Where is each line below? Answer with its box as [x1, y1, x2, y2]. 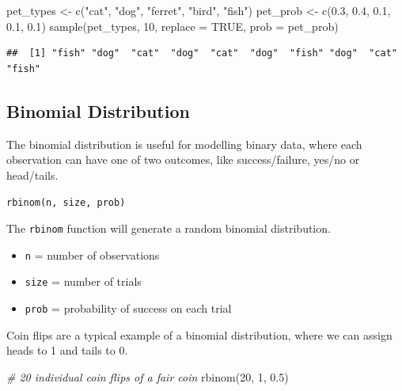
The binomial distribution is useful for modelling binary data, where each [6, 135, 362, 152]
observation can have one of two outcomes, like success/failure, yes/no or [6, 151, 360, 168]
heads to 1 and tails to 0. [6, 342, 128, 359]
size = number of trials [25, 273, 142, 290]
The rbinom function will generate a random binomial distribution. [6, 220, 331, 237]
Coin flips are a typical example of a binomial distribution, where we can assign [6, 326, 393, 343]
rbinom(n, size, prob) [6, 197, 126, 209]
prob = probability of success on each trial [25, 299, 232, 316]
